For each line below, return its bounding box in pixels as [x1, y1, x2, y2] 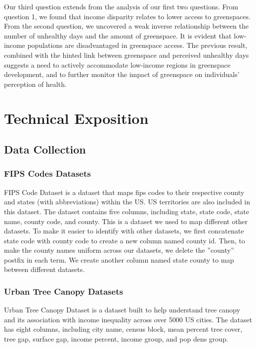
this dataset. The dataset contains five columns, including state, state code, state [4, 206, 250, 216]
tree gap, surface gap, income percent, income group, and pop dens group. [4, 334, 228, 344]
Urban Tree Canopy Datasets [4, 285, 123, 297]
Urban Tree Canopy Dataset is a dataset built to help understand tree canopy [4, 305, 240, 315]
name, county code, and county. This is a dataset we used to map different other [4, 216, 248, 226]
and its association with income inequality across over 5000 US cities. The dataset [4, 314, 253, 324]
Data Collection [4, 142, 86, 157]
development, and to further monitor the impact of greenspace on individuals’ [4, 69, 240, 79]
